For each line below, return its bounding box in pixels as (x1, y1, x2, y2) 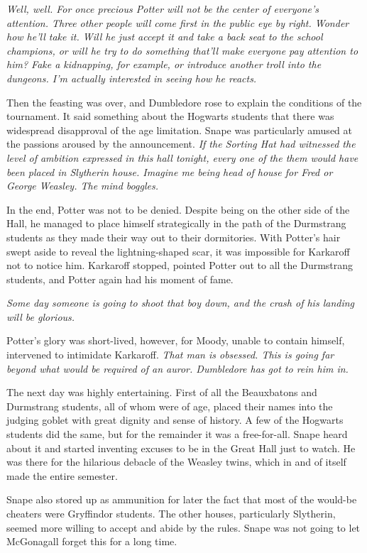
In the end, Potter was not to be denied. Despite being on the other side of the (6, 202, 350, 217)
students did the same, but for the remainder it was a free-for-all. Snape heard (6, 427, 348, 442)
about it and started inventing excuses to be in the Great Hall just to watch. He (6, 440, 356, 455)
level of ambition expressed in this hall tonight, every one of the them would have (6, 150, 358, 165)
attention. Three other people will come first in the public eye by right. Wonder (6, 15, 349, 30)
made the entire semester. (6, 468, 118, 483)
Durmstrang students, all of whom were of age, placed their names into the (6, 398, 333, 413)
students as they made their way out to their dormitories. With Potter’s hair (6, 229, 341, 244)
